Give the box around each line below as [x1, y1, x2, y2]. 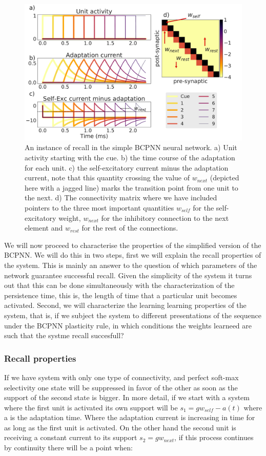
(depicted [210, 172, 239, 183]
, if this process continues [174, 432, 254, 443]
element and [25, 222, 63, 233]
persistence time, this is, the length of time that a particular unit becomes [4, 289, 237, 300]
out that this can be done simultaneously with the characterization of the [4, 280, 235, 291]
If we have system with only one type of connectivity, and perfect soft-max [4, 371, 239, 382]
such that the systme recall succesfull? [4, 330, 124, 341]
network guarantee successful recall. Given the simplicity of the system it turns [4, 270, 252, 280]
